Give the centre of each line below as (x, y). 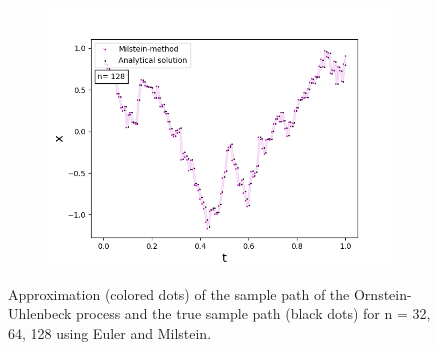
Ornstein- (382, 293)
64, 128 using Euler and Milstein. (110, 332)
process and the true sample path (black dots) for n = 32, (253, 313)
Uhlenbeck (40, 313)
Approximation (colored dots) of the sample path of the (179, 293)
